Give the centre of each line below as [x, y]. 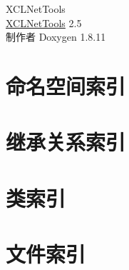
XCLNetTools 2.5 [44, 22]
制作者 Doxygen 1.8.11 [56, 37]
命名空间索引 [66, 85]
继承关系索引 [66, 142]
